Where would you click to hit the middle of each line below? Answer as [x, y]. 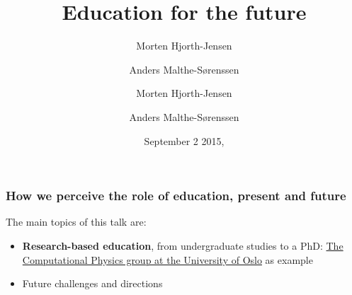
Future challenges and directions [92, 283]
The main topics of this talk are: [76, 222]
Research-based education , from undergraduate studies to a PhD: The [183, 245]
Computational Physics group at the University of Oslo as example [168, 259]
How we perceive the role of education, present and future [176, 196]
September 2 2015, [184, 140]
